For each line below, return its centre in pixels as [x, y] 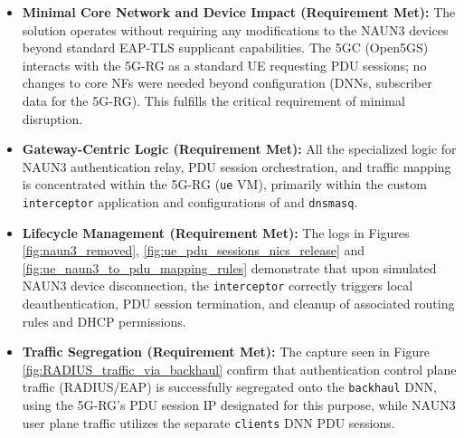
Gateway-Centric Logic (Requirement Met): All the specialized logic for [239, 149]
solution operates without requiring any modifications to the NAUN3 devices [235, 29]
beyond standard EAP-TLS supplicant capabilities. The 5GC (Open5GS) [225, 48]
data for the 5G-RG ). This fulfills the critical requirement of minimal [213, 100]
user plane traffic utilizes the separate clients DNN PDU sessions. [208, 422]
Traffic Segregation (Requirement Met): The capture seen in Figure [226, 352]
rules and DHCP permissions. [104, 321]
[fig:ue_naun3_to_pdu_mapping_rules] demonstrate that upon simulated [229, 267]
